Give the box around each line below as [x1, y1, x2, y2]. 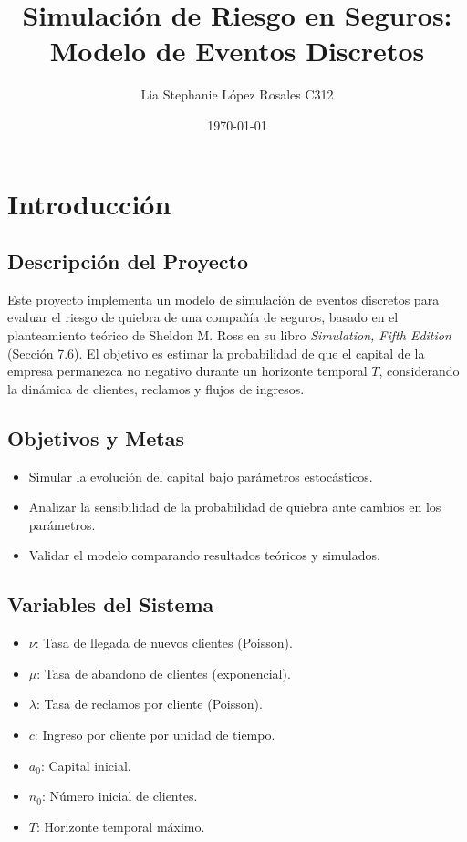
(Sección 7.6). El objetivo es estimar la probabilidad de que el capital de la [7, 343, 425, 362]
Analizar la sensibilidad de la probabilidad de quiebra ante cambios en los [28, 497, 441, 516]
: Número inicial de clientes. [41, 786, 198, 806]
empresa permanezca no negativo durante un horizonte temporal [7, 361, 368, 380]
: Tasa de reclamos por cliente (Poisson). [36, 694, 263, 713]
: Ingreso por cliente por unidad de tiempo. [34, 725, 275, 744]
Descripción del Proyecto [7, 247, 248, 275]
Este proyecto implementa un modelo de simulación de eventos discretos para [7, 289, 440, 308]
